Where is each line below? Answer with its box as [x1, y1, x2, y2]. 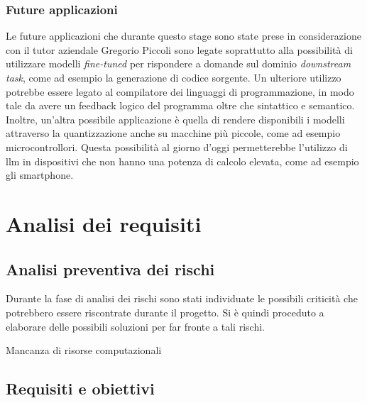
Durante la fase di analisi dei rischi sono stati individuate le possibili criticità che [6, 291, 358, 306]
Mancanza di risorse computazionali [6, 343, 162, 358]
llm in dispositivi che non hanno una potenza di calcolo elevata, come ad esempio [6, 153, 359, 168]
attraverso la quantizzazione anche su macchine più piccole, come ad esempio [6, 126, 341, 140]
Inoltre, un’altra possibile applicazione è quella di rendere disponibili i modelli [6, 111, 345, 126]
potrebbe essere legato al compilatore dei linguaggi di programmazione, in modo [6, 84, 354, 99]
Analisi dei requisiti [6, 209, 202, 238]
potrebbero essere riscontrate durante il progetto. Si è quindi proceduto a [6, 304, 324, 319]
